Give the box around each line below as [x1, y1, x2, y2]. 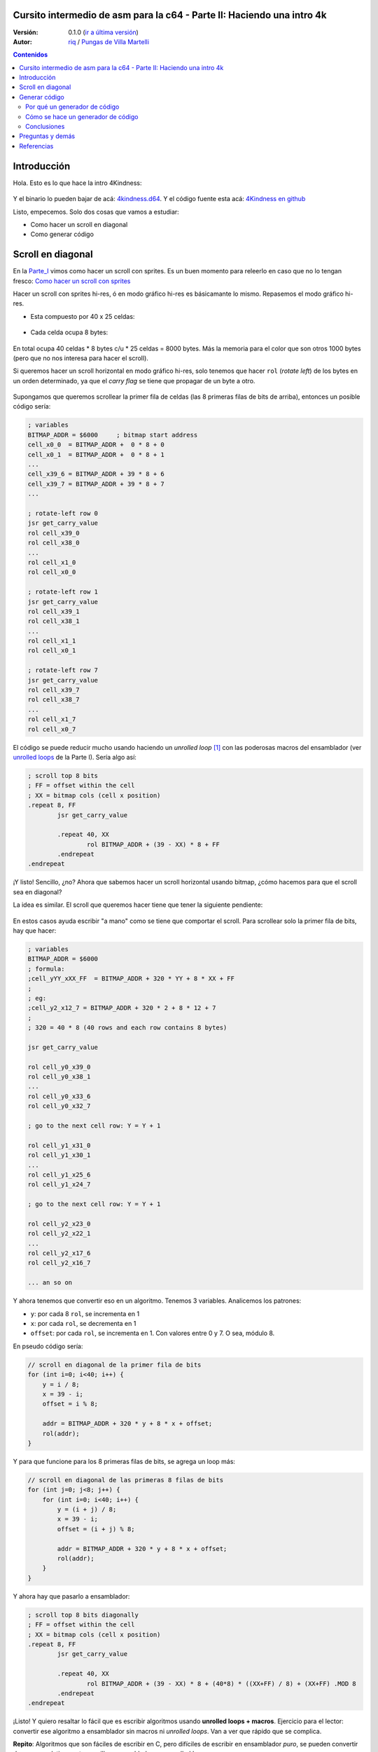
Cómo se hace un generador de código [25, 112, 139, 121]
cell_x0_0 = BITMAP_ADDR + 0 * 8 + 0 [27, 441, 164, 449]
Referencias [19, 142, 54, 150]
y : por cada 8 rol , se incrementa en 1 [30, 1309, 140, 1318]
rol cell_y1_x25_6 [27, 1170, 91, 1179]
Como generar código [30, 230, 94, 238]
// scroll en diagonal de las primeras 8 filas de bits [27, 1476, 224, 1484]
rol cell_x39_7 [27, 686, 80, 694]
